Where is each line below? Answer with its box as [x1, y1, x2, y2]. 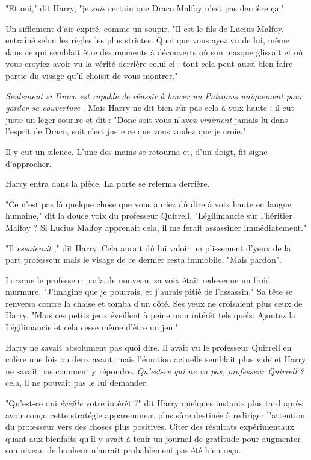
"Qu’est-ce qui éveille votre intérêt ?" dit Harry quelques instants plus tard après [5, 397, 303, 409]
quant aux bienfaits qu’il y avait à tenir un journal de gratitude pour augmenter [5, 432, 301, 444]
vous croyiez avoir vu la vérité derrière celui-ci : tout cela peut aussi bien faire [5, 57, 293, 70]
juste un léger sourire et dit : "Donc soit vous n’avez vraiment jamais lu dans [5, 113, 288, 125]
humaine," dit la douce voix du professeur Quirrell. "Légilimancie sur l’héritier [5, 209, 292, 222]
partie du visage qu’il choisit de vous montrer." [5, 69, 178, 81]
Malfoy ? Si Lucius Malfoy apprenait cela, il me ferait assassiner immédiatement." [5, 221, 307, 233]
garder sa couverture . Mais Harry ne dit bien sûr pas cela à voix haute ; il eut [5, 101, 294, 114]
